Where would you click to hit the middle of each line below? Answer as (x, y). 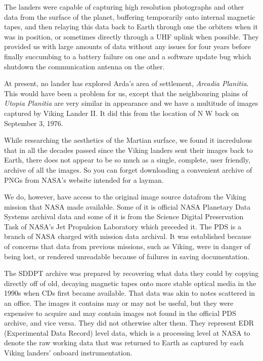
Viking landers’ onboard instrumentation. (68, 352)
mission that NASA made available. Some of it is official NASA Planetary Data (127, 206)
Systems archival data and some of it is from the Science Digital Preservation (124, 216)
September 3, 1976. (34, 123)
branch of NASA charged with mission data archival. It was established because (128, 236)
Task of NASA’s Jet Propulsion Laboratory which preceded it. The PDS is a (123, 226)
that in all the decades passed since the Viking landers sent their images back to (128, 150)
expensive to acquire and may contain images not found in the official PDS (120, 313)
